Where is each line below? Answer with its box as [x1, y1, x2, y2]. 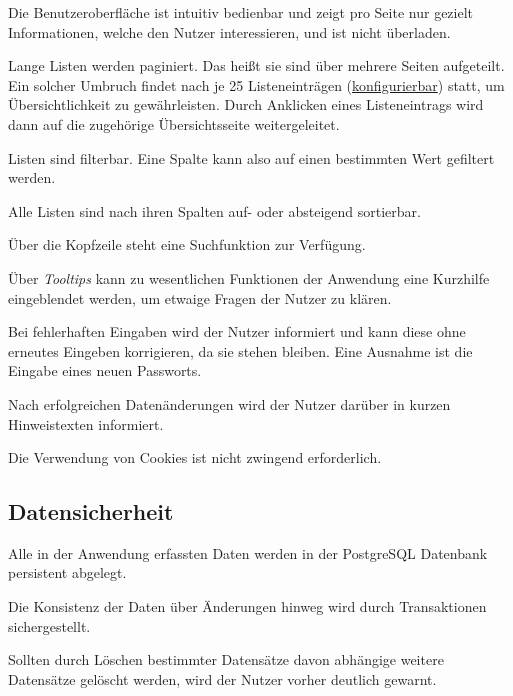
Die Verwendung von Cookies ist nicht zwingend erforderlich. [8, 447, 382, 468]
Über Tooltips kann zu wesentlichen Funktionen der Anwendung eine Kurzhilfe [8, 267, 490, 288]
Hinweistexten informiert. [8, 413, 164, 434]
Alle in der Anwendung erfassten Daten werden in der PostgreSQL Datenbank [8, 542, 488, 563]
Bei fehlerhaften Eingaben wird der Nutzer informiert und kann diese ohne [8, 321, 466, 342]
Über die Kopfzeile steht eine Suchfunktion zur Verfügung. [8, 234, 366, 255]
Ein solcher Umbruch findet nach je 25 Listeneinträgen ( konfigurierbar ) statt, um [8, 74, 505, 95]
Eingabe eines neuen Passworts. [8, 360, 202, 381]
